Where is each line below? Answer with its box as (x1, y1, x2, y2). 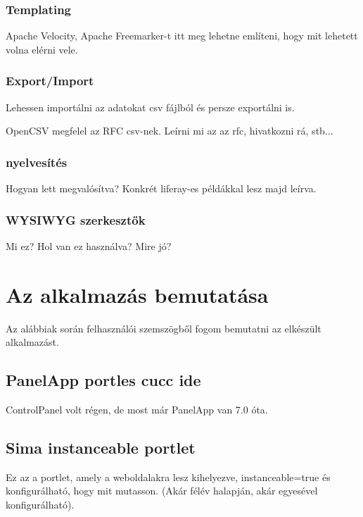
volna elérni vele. (6, 42, 78, 56)
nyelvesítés (6, 153, 68, 170)
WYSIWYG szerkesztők (6, 211, 146, 228)
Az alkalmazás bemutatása (6, 280, 269, 309)
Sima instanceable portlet (6, 436, 196, 458)
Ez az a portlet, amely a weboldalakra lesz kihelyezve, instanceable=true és (6, 469, 331, 484)
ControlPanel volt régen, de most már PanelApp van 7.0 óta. (6, 401, 268, 416)
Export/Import (6, 72, 94, 89)
